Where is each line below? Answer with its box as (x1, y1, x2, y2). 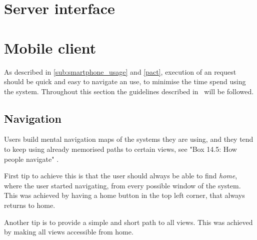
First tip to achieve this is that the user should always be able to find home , (4, 170, 237, 181)
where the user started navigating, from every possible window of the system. (4, 180, 241, 190)
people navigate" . (4, 153, 59, 164)
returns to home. (4, 200, 55, 210)
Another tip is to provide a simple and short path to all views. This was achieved (4, 216, 253, 227)
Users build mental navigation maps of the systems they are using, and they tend (4, 134, 253, 144)
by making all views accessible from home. (4, 226, 133, 237)
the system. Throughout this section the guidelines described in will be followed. (4, 86, 254, 96)
